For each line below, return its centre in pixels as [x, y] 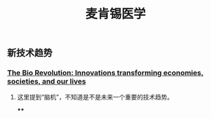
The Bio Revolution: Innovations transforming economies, [105, 73]
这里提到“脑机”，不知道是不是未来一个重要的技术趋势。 [95, 97]
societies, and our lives [47, 82]
